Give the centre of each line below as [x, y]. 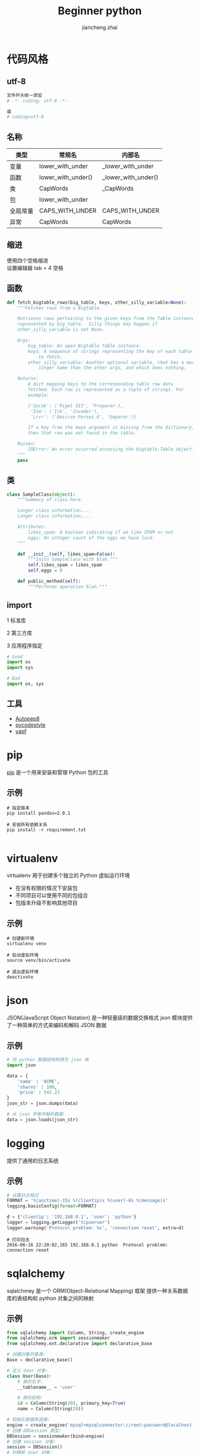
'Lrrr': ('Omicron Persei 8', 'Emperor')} [83, 417]
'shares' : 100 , [37, 1087]
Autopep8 [27, 718]
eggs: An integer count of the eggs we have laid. [92, 538]
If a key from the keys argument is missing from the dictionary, [111, 428]
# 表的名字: [30, 1382]
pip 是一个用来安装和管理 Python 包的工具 [58, 772]
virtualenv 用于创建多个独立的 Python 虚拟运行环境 [68, 875]
